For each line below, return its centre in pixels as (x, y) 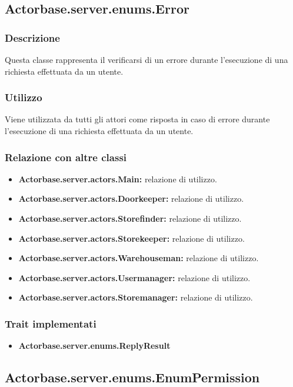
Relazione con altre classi (66, 157)
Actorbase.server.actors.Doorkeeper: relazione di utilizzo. (131, 198)
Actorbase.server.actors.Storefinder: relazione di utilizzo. (130, 218)
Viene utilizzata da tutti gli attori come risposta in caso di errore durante (137, 119)
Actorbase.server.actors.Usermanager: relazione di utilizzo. (134, 277)
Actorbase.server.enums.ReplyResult (94, 346)
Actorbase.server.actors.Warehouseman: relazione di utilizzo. (139, 258)
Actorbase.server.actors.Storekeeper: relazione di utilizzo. (131, 238)
